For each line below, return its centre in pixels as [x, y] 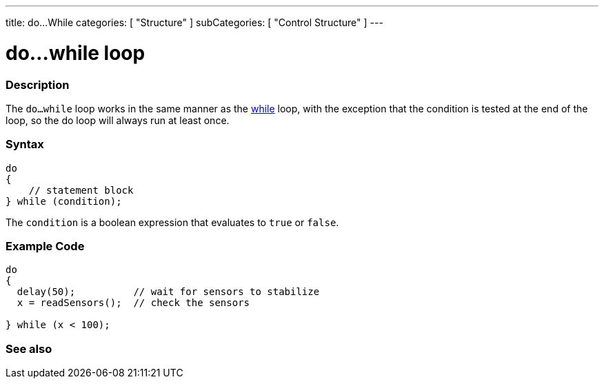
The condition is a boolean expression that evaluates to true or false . [172, 222]
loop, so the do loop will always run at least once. [118, 120]
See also [29, 348]
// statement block [81, 190]
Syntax [25, 144]
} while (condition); [64, 201]
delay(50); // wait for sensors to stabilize [168, 292]
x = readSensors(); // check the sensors [133, 303]
